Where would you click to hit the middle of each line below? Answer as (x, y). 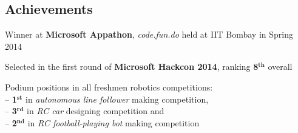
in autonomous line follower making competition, (117, 99)
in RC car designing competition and (96, 111)
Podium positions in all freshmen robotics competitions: (109, 87)
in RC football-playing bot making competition (113, 122)
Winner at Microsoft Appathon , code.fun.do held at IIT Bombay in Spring (149, 34)
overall (280, 66)
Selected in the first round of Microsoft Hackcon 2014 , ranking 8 (132, 66)
